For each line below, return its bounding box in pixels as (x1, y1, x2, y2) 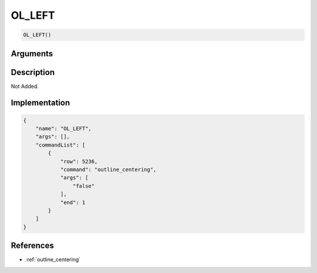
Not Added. (11, 83, 39, 90)
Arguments (11, 49, 53, 59)
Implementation (11, 98, 70, 108)
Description (11, 67, 55, 77)
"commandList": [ (35, 141, 86, 148)
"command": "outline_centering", (60, 166, 157, 173)
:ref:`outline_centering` (25, 256, 81, 263)
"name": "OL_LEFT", (35, 125, 92, 132)
